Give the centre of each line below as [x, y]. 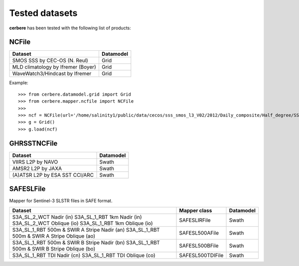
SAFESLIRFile [195, 220]
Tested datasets [43, 13]
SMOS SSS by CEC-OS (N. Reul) [50, 61]
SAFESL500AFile [199, 233]
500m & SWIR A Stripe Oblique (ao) [54, 236]
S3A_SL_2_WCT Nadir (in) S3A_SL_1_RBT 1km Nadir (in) [77, 217]
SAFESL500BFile [199, 246]
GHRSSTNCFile [33, 143]
